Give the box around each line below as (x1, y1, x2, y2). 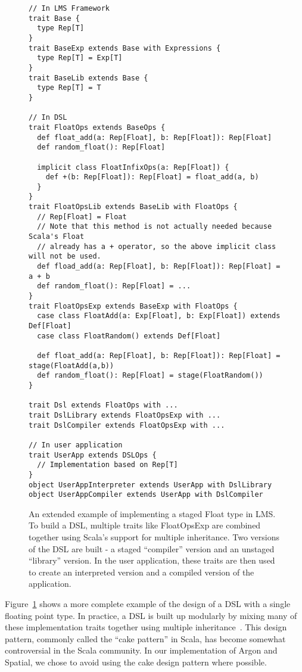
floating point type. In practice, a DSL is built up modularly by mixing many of (5, 609, 297, 621)
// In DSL (29, 113, 67, 122)
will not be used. (29, 252, 101, 261)
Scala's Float (29, 232, 85, 241)
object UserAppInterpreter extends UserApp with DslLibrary (29, 480, 272, 489)
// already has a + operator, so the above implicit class (37, 242, 276, 251)
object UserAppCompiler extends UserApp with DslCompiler (29, 490, 263, 499)
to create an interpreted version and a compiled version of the (29, 565, 254, 578)
